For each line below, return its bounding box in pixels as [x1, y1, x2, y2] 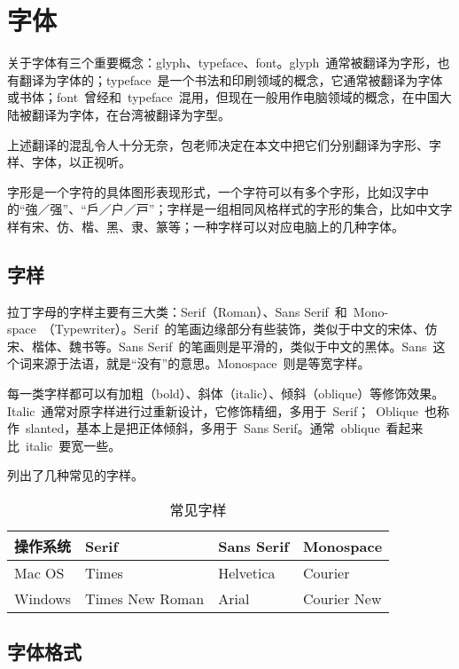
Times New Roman [85, 588, 205, 610]
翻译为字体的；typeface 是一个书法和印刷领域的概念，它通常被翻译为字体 [19, 70, 443, 89]
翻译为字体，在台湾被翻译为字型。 [31, 105, 230, 123]
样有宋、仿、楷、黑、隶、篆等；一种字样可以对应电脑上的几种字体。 [7, 216, 404, 235]
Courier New [302, 588, 382, 610]
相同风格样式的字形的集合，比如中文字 [229, 200, 453, 218]
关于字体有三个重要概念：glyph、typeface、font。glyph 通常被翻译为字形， [7, 53, 438, 72]
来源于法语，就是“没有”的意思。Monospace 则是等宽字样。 [31, 354, 370, 373]
